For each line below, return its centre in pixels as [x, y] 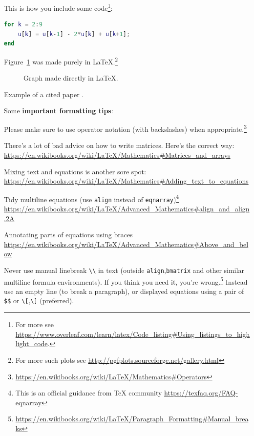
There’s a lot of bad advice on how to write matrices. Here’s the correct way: [119, 145]
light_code [32, 343]
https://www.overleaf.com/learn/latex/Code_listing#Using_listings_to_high [133, 334]
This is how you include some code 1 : [58, 7]
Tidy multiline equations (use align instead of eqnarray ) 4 [92, 198]
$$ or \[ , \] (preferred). [39, 301]
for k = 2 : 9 [23, 25]
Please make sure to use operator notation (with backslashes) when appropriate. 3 [126, 128]
